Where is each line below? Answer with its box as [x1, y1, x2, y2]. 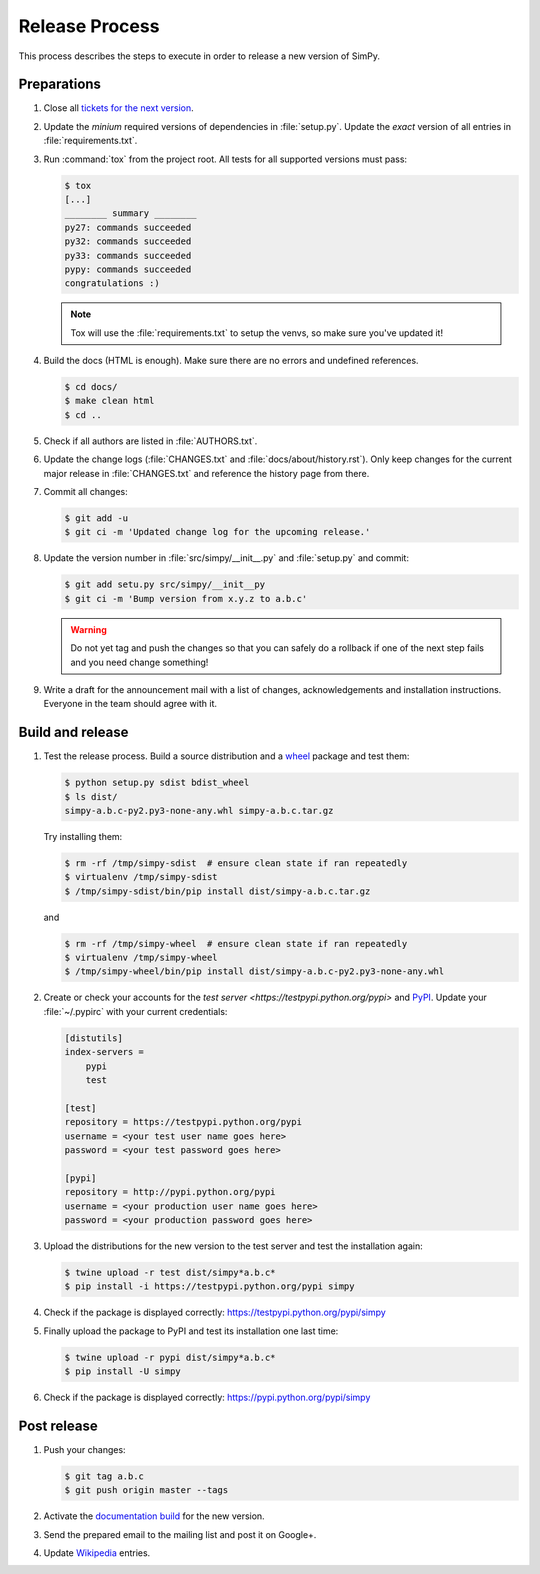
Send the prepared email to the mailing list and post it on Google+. [43, 1528, 317, 1540]
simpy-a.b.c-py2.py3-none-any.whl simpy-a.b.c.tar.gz [64, 805, 334, 816]
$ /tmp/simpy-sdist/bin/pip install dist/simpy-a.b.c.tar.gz [64, 885, 371, 897]
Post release [18, 1417, 99, 1434]
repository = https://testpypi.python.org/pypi [64, 1116, 302, 1128]
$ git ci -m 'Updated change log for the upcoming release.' [64, 526, 371, 538]
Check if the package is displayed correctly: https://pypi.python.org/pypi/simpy [43, 1391, 371, 1404]
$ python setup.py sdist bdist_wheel [64, 777, 250, 789]
